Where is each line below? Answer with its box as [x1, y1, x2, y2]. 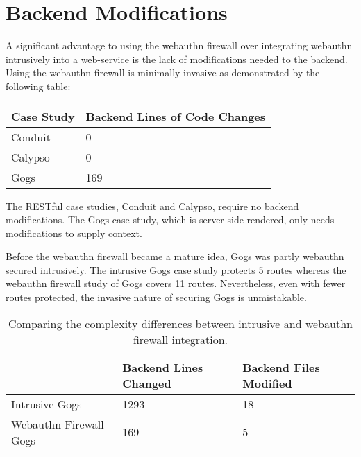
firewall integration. [133, 331, 228, 347]
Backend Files [242, 359, 320, 375]
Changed [122, 374, 171, 391]
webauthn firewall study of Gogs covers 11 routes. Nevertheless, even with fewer [6, 276, 346, 291]
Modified [242, 374, 292, 391]
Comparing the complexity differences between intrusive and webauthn [8, 315, 353, 331]
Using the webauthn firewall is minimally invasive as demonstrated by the [6, 65, 320, 80]
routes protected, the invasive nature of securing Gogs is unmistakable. [6, 290, 307, 304]
